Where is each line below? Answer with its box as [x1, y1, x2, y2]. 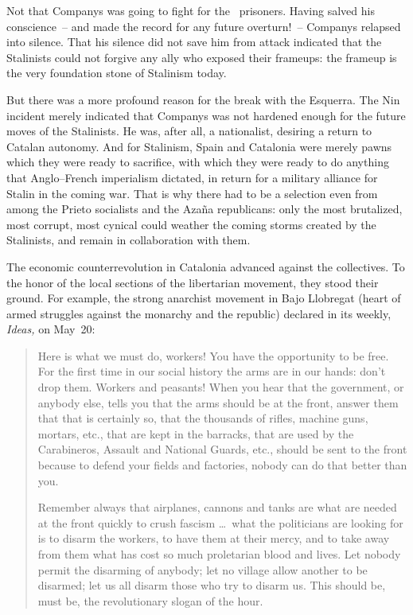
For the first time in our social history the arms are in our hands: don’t [37, 363, 386, 380]
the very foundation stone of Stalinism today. [6, 64, 227, 81]
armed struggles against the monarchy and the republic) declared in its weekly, [6, 305, 392, 321]
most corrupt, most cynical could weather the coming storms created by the [6, 216, 376, 232]
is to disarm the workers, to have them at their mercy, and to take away [37, 530, 390, 547]
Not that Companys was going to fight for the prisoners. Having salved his [6, 2, 375, 18]
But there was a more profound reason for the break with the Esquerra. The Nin [6, 91, 400, 107]
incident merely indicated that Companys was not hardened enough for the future [6, 107, 406, 123]
